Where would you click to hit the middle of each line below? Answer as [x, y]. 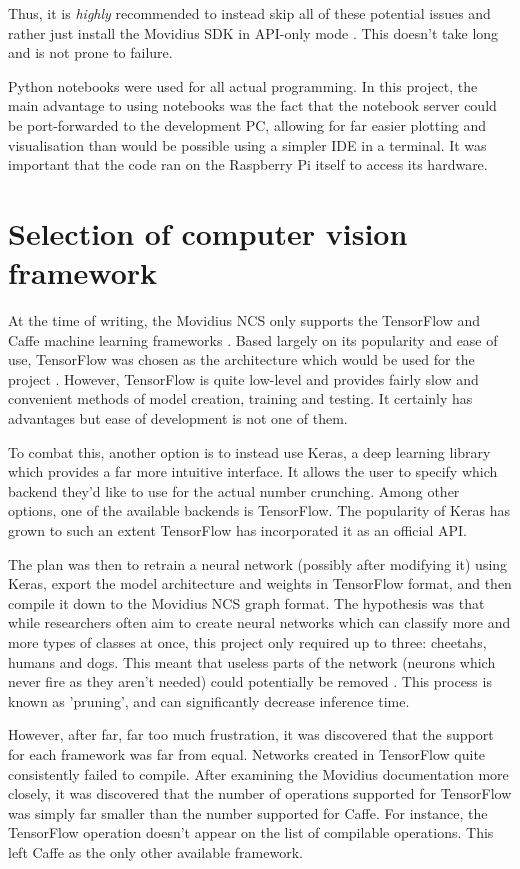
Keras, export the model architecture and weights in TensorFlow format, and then [260, 583]
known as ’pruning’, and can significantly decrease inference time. [209, 700]
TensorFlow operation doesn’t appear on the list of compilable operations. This [251, 832]
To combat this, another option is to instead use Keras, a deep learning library [249, 451]
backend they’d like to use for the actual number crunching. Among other [234, 490]
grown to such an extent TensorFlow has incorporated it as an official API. [237, 530]
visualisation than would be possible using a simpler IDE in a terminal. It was [247, 144]
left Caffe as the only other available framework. [155, 851]
